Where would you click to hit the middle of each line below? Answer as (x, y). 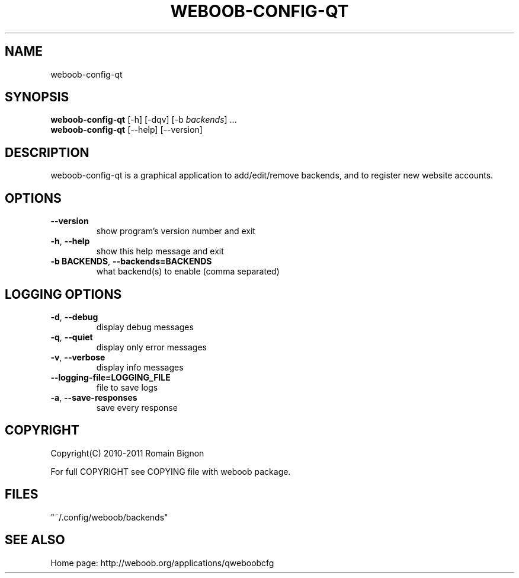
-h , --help (70, 241)
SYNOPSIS (37, 97)
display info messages (140, 367)
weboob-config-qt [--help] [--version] (126, 130)
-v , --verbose (78, 357)
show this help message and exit (160, 251)
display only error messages (152, 347)
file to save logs (127, 387)
